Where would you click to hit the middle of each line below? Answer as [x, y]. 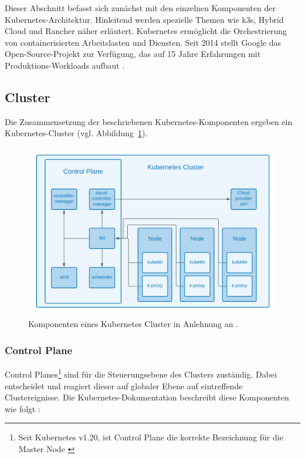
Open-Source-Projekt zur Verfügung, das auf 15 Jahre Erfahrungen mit [133, 54]
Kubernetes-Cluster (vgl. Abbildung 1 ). [76, 133]
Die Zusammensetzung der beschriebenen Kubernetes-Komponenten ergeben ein [149, 121]
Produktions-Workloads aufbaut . [65, 65]
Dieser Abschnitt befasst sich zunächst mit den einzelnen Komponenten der [140, 8]
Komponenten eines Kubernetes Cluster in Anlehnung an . [133, 324]
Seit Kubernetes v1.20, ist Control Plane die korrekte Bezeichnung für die [151, 437]
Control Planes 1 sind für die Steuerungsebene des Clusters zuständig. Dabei [141, 373]
